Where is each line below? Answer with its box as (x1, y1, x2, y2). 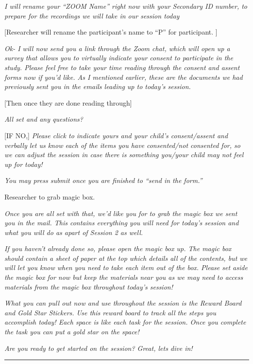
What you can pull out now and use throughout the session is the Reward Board (4, 298, 242, 308)
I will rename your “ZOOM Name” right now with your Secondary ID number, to (4, 1, 248, 11)
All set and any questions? (4, 114, 83, 124)
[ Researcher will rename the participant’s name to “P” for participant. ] (4, 27, 218, 37)
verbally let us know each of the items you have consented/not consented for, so (4, 140, 240, 150)
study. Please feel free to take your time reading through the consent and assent (4, 62, 240, 72)
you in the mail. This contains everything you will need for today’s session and (4, 218, 239, 228)
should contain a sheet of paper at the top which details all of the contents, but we (4, 253, 248, 263)
